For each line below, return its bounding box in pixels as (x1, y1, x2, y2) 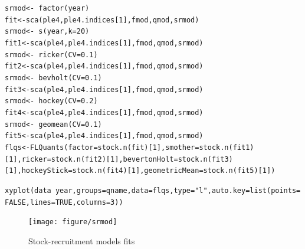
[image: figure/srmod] (28, 218, 117, 227)
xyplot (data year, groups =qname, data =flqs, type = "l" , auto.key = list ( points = (5, 186, 301, 195)
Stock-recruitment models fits (28, 234, 135, 247)
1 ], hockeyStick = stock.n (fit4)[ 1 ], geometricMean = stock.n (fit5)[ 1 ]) (9, 166, 276, 175)
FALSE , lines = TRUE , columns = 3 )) (5, 198, 123, 207)
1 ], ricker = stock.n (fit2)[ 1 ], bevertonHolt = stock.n (9, 155, 208, 163)
